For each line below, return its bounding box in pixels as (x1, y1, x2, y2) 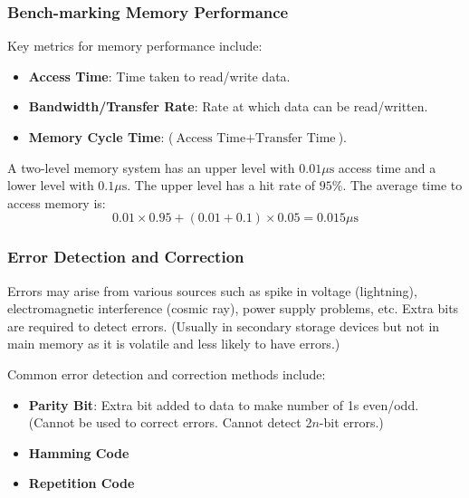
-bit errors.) (319, 413, 384, 432)
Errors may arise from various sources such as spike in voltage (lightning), (7, 281, 417, 300)
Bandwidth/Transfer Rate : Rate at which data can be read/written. (28, 97, 428, 116)
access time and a (338, 158, 436, 177)
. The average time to (342, 176, 463, 195)
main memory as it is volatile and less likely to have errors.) (7, 334, 340, 353)
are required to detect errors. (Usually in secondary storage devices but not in (7, 316, 440, 335)
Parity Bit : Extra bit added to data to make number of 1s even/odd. (28, 395, 419, 414)
